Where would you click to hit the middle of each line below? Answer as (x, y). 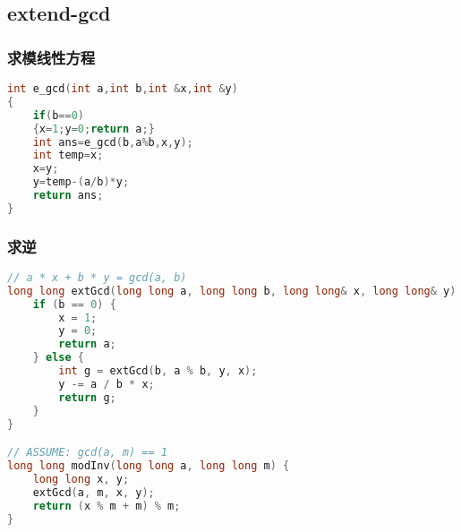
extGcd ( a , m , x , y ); (94, 492)
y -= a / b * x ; (107, 384)
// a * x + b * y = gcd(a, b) (97, 277)
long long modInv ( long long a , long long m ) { (149, 466)
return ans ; (68, 195)
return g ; (87, 397)
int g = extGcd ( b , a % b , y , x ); (158, 371)
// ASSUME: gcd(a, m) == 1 (87, 453)
